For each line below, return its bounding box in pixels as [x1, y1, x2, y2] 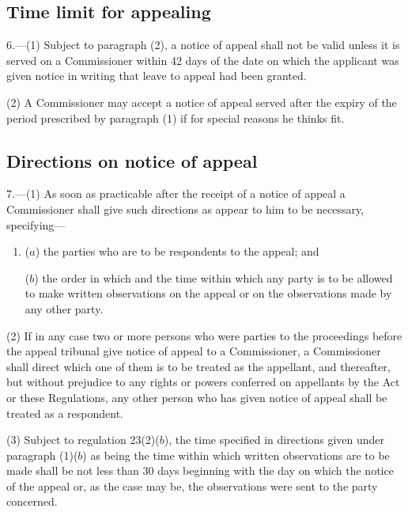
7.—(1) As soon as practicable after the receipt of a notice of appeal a [6, 185, 346, 202]
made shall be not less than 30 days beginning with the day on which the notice [6, 462, 394, 479]
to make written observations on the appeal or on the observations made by [25, 285, 392, 302]
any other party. [25, 300, 104, 317]
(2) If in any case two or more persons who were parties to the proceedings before [6, 327, 402, 343]
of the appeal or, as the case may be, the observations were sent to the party [6, 477, 378, 494]
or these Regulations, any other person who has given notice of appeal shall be [6, 389, 387, 405]
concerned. [6, 493, 58, 510]
